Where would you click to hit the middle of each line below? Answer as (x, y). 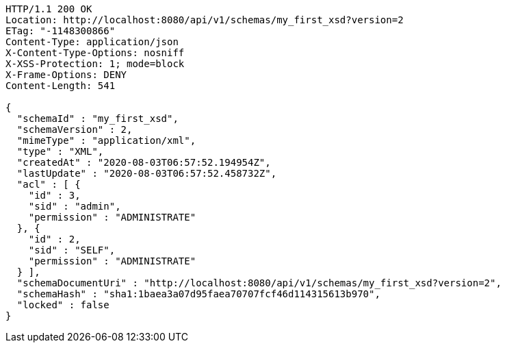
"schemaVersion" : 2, (75, 129)
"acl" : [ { (49, 184)
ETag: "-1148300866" (61, 31)
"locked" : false (63, 305)
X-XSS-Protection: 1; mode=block (95, 64)
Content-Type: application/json (92, 42)
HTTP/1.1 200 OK (49, 9)
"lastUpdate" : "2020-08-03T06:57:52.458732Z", (147, 173)
